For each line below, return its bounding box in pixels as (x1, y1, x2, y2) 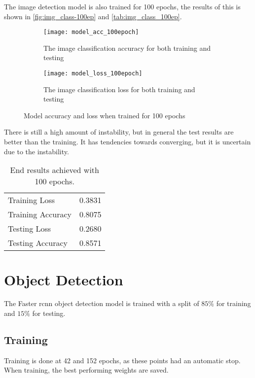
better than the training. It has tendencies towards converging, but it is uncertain (4, 137, 251, 147)
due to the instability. (4, 146, 69, 156)
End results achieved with (10, 164, 99, 176)
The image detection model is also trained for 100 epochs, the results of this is (4, 1, 241, 11)
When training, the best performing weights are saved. (4, 365, 169, 375)
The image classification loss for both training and (43, 84, 195, 94)
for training (216, 298, 251, 309)
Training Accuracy (8, 208, 72, 220)
